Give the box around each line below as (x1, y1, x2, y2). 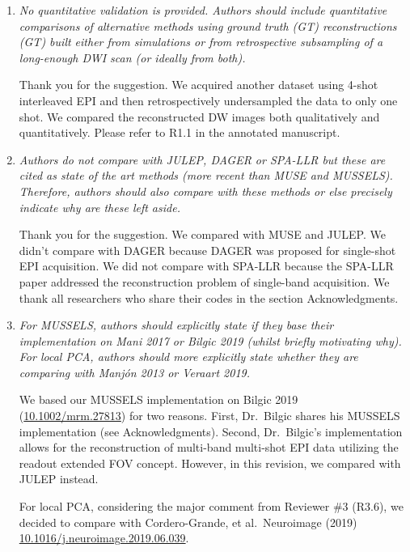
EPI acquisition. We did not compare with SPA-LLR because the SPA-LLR (19, 257, 394, 274)
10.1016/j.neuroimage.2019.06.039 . (19, 529, 189, 546)
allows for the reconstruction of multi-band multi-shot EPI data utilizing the (19, 439, 399, 456)
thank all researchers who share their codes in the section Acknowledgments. (19, 289, 399, 306)
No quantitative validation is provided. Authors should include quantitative (19, 2, 387, 18)
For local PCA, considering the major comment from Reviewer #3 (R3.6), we (19, 498, 404, 515)
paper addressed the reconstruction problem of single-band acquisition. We (19, 273, 390, 290)
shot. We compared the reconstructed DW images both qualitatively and (19, 108, 380, 125)
